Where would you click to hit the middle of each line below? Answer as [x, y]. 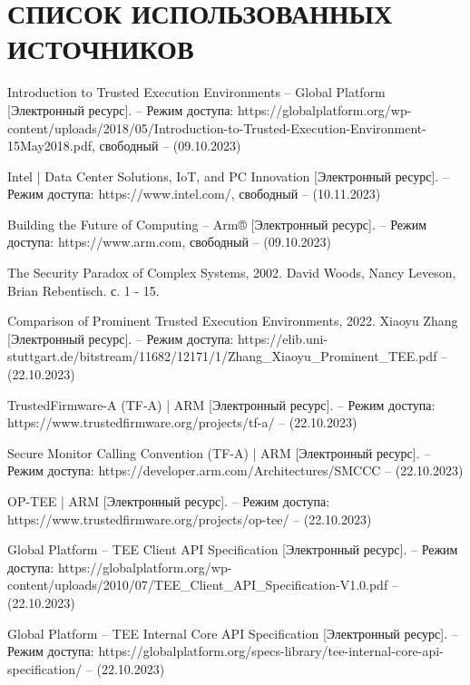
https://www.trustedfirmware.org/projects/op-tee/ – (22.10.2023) [190, 519]
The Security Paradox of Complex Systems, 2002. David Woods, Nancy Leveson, [232, 273]
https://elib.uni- [283, 338]
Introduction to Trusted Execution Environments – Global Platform [196, 92]
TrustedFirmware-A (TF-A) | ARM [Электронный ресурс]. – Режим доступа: [221, 404]
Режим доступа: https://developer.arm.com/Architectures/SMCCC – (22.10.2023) [235, 470]
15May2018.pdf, [51, 146]
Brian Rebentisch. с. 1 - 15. [83, 290]
